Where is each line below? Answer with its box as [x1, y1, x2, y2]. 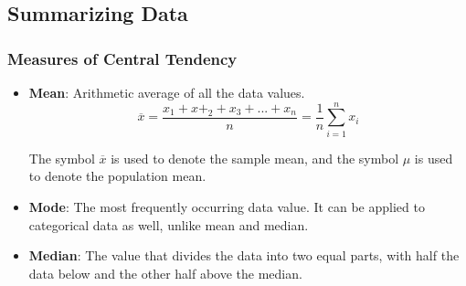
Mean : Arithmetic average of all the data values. [28, 83, 305, 101]
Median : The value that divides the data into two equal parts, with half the [28, 246, 460, 265]
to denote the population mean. [28, 166, 207, 185]
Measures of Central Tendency [7, 47, 238, 69]
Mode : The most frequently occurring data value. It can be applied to [28, 196, 425, 216]
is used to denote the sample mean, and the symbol [111, 148, 399, 167]
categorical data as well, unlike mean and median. [28, 215, 309, 234]
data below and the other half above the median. [28, 263, 302, 282]
